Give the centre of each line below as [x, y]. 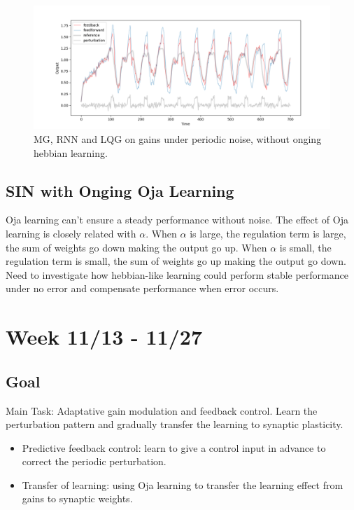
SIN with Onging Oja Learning [120, 190]
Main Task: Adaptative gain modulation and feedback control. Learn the [162, 410]
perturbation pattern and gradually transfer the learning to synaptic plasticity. [175, 424]
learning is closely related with [71, 233]
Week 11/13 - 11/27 [104, 337]
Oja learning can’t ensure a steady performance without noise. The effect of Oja [177, 220]
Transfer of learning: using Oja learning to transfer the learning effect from [183, 484]
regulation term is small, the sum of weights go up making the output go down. [176, 261]
